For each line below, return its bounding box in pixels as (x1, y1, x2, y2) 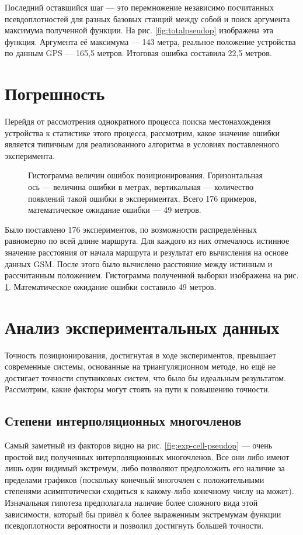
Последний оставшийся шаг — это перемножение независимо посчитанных (5, 1, 274, 13)
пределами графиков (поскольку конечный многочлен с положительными (5, 473, 264, 485)
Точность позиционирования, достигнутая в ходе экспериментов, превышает (5, 348, 276, 361)
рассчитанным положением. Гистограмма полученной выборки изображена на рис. (5, 269, 299, 281)
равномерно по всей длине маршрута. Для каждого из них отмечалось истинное (5, 234, 290, 247)
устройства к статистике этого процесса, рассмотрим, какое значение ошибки (5, 126, 280, 139)
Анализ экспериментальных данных (5, 315, 280, 339)
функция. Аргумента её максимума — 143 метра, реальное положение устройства (5, 35, 296, 47)
